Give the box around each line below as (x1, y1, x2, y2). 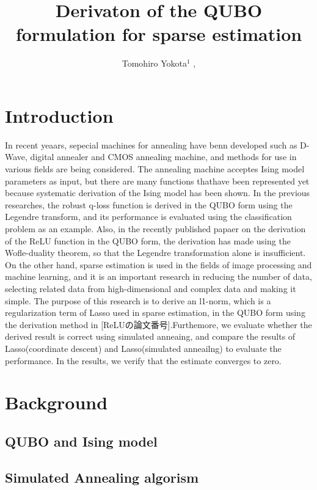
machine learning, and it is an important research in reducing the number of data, (5, 270, 312, 283)
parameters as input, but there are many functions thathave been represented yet (5, 174, 310, 187)
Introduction (5, 103, 114, 128)
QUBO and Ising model (5, 431, 158, 450)
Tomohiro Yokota (122, 57, 187, 70)
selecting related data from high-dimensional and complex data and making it (5, 282, 296, 294)
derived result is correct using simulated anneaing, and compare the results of (5, 330, 296, 343)
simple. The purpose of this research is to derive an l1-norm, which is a (5, 294, 271, 307)
